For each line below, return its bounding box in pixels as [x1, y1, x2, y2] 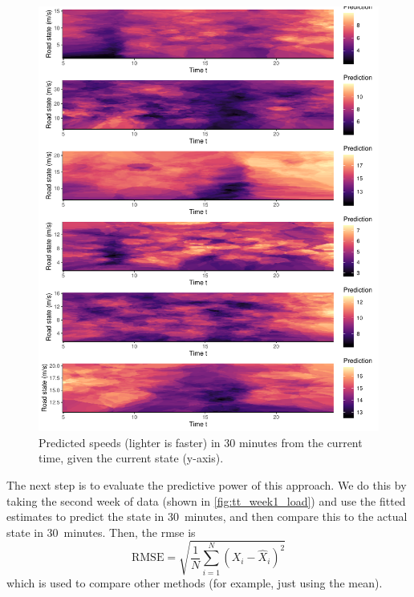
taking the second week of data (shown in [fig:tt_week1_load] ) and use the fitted [6, 492, 406, 509]
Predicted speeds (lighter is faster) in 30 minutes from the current [39, 434, 363, 450]
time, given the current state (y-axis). [39, 450, 224, 466]
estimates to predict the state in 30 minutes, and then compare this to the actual [6, 508, 408, 525]
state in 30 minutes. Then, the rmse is [6, 523, 196, 540]
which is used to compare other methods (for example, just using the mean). [6, 574, 383, 591]
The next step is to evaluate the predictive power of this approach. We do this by [6, 476, 407, 493]
